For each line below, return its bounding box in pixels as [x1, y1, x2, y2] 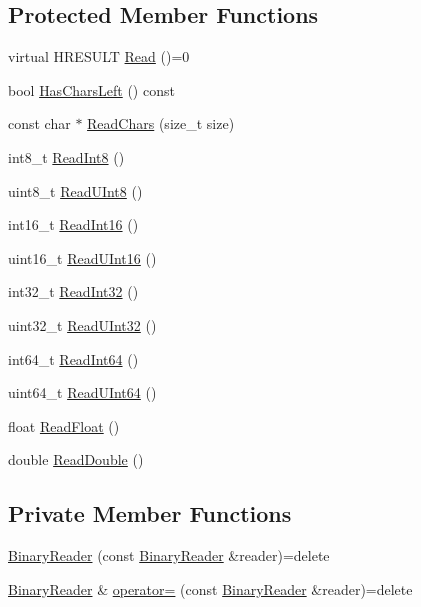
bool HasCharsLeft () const [8, 79, 175, 100]
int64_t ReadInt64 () [8, 348, 139, 369]
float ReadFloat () [8, 415, 120, 436]
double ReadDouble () [8, 449, 144, 470]
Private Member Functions [8, 498, 292, 529]
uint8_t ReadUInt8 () [8, 180, 143, 201]
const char [8, 113, 71, 134]
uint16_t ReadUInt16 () [8, 247, 157, 268]
